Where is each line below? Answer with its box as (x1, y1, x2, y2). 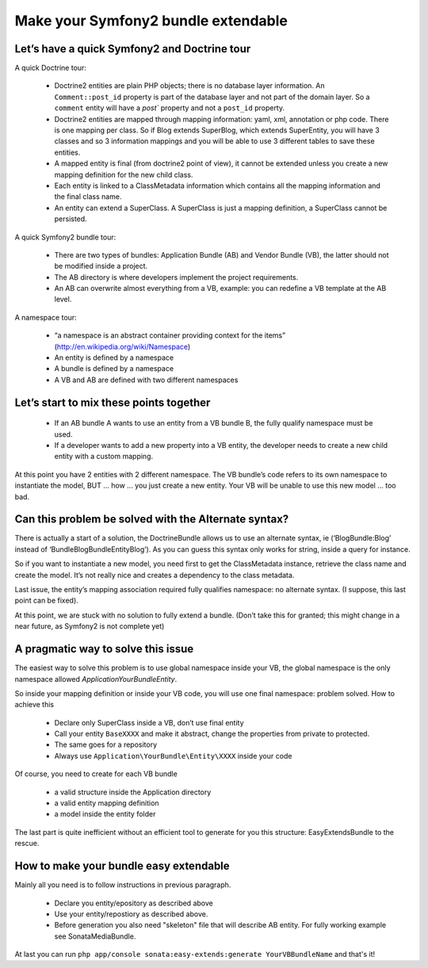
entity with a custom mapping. (54, 452, 154, 461)
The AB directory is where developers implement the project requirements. (54, 272, 299, 281)
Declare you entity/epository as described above (54, 898, 213, 908)
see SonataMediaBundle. (54, 932, 136, 941)
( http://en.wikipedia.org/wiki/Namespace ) (54, 342, 191, 351)
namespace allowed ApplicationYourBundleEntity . (14, 674, 178, 683)
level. (54, 294, 72, 304)
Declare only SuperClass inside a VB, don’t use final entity (54, 717, 245, 727)
